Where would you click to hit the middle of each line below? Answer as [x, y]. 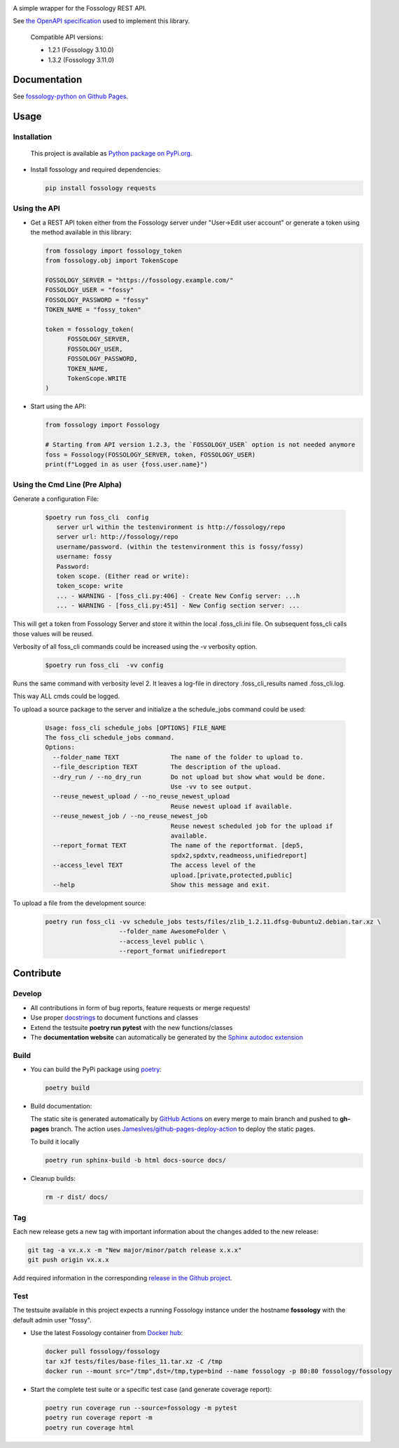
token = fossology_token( [90, 329]
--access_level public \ [162, 941]
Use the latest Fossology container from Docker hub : [107, 1333]
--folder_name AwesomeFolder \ [173, 932]
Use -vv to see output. [211, 787]
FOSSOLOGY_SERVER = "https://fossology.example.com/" [139, 280]
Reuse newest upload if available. [232, 806]
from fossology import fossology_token [113, 250]
